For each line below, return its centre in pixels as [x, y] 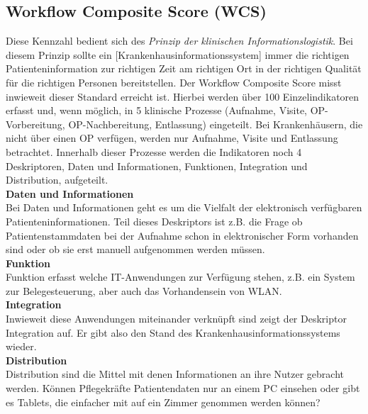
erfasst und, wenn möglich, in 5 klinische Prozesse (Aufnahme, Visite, [156, 110]
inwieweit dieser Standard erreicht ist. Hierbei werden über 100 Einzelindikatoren [183, 96]
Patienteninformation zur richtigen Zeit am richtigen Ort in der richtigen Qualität [184, 68]
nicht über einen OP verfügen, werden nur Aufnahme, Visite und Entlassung [172, 138]
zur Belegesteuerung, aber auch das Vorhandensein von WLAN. [144, 290]
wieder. [21, 346]
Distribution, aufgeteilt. [57, 180]
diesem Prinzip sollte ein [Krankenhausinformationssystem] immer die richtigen [178, 54]
